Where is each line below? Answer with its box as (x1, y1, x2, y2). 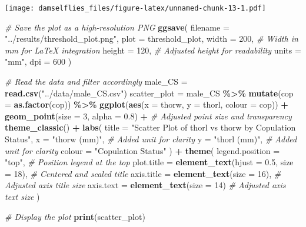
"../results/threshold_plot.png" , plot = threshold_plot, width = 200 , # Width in (5, 32, 298, 45)
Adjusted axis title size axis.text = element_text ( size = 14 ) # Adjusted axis (5, 179, 286, 191)
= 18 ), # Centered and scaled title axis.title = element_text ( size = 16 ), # (5, 167, 281, 179)
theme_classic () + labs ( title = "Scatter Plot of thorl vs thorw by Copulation (5, 121, 296, 133)
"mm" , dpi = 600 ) (5, 55, 72, 68)
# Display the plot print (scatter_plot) (5, 210, 145, 222)
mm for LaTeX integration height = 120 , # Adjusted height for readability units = (5, 44, 301, 56)
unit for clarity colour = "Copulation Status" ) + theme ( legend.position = (5, 144, 280, 156)
